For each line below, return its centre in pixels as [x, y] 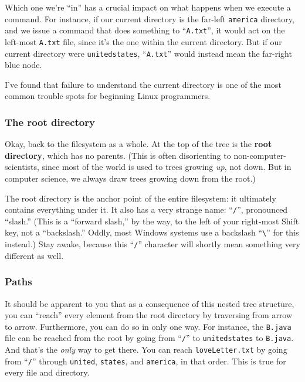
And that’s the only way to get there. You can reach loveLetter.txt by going [146, 349]
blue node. [23, 65]
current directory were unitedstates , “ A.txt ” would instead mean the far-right [148, 53]
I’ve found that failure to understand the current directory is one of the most [143, 84]
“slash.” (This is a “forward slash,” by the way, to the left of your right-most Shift [152, 221]
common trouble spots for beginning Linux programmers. [108, 96]
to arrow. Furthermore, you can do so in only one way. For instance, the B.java [148, 326]
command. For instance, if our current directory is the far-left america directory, [150, 18]
